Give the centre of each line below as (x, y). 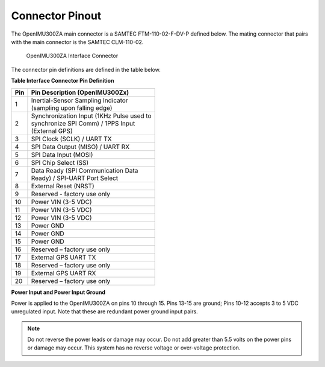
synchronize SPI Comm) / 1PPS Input (83, 123)
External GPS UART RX (63, 273)
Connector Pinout (56, 16)
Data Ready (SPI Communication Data (85, 170)
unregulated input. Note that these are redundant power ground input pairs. (104, 311)
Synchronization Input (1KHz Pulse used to (91, 116)
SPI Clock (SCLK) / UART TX (71, 139)
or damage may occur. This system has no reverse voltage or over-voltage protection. (134, 348)
